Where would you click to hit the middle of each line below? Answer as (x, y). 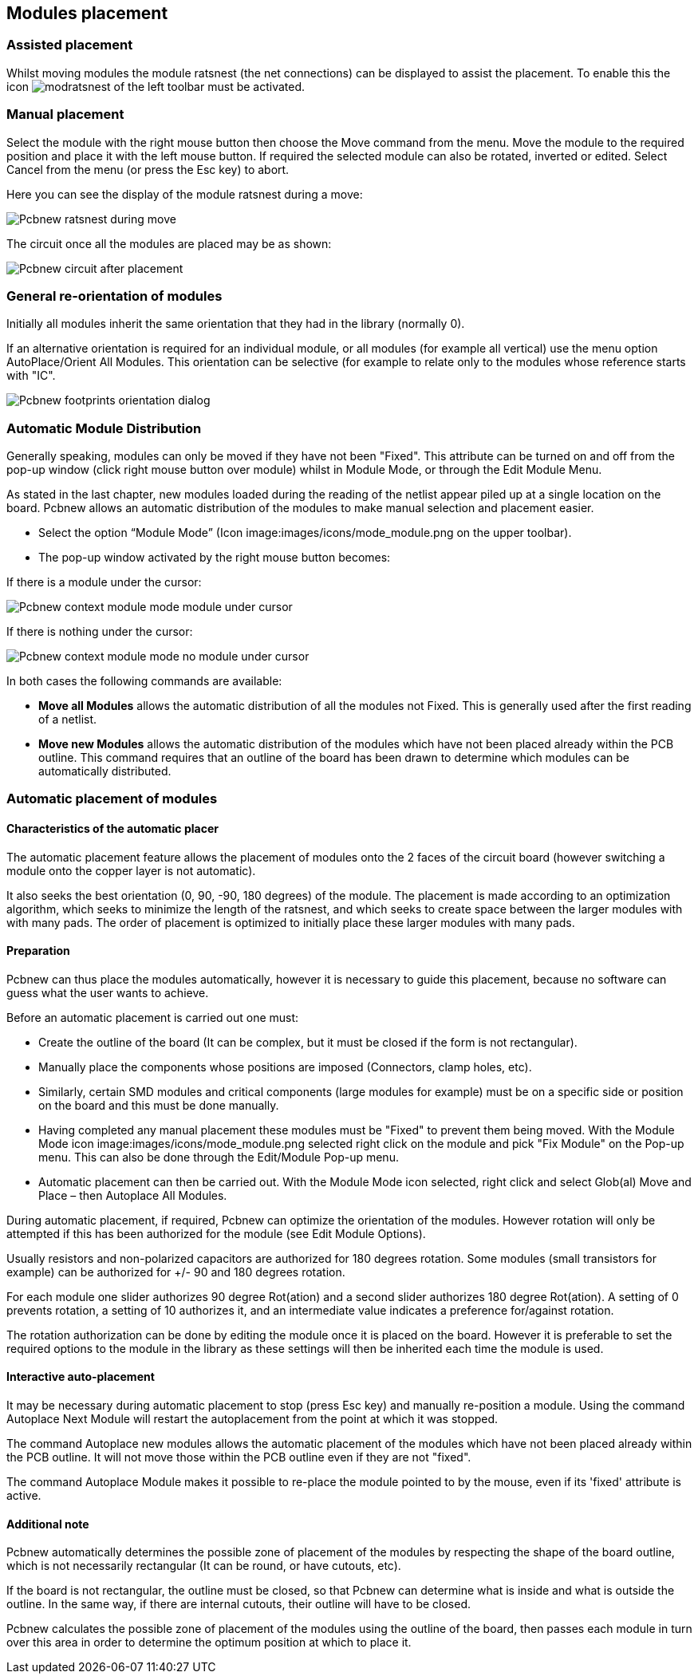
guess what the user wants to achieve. (108, 992)
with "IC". (31, 376)
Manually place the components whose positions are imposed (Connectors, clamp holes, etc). (285, 1067)
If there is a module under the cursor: (104, 582)
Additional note (48, 1524)
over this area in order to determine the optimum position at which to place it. (209, 1643)
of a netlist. (68, 720)
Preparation (38, 951)
